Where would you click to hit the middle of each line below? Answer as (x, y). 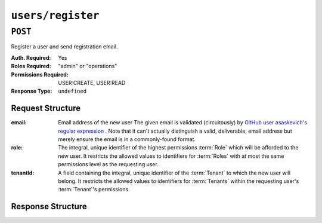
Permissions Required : (40, 74)
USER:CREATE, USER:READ (92, 83)
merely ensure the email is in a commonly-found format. (127, 139)
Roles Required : (31, 66)
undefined (72, 91)
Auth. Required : (31, 57)
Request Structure (46, 109)
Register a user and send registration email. (64, 47)
